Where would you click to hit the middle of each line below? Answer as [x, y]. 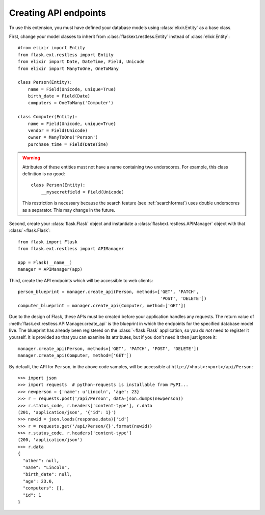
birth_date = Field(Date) [59, 96]
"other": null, [41, 461]
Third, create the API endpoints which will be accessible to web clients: [81, 280]
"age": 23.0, [39, 481]
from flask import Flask [48, 242]
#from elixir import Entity [52, 48]
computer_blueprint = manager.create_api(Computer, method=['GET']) [102, 306]
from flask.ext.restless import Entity [66, 55]
